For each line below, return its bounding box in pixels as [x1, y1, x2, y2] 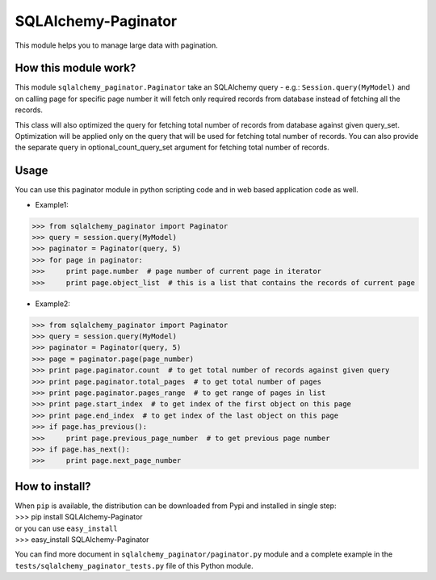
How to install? [15, 479, 92, 493]
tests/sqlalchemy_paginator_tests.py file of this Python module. [15, 561, 254, 570]
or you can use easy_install [15, 523, 118, 533]
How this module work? [15, 61, 136, 75]
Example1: [35, 200, 69, 209]
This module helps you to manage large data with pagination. [15, 40, 218, 50]
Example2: [35, 299, 70, 309]
